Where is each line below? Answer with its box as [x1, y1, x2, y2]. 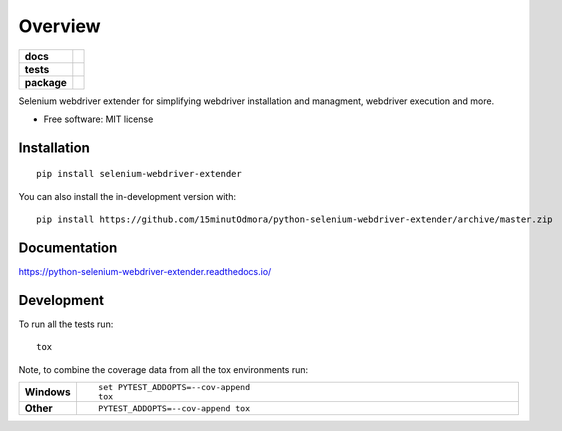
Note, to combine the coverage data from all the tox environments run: [18, 363, 309, 375]
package [24, 75, 67, 89]
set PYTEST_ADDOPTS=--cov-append [98, 382, 250, 393]
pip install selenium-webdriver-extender [36, 168, 242, 180]
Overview [18, 15, 101, 37]
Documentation [18, 239, 118, 256]
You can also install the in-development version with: [18, 190, 237, 202]
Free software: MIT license [43, 113, 154, 125]
